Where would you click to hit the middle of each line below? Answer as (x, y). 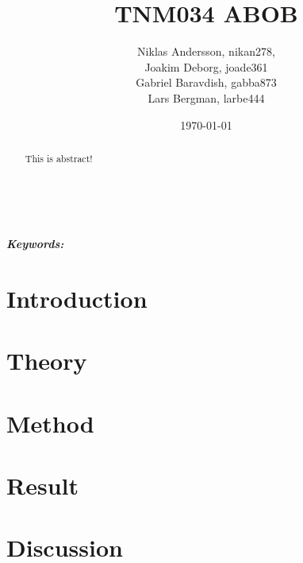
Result (42, 485)
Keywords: (35, 244)
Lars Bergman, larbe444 (206, 97)
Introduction (77, 298)
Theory (47, 361)
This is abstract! (59, 158)
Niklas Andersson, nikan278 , (206, 51)
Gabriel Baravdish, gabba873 (206, 82)
